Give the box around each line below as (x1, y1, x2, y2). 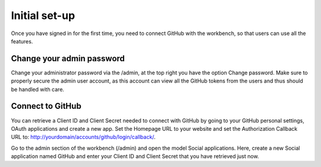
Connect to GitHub (11, 101, 81, 111)
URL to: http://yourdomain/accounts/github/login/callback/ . (11, 134, 156, 141)
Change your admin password (11, 53, 125, 64)
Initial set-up (11, 9, 75, 22)
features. (11, 37, 33, 45)
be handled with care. (11, 86, 65, 93)
